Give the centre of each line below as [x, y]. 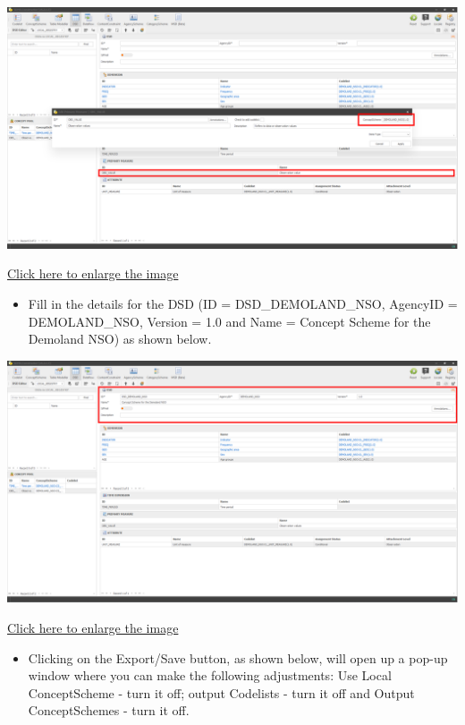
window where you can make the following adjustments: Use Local [210, 675]
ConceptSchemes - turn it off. [109, 710]
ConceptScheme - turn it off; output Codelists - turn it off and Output [221, 692]
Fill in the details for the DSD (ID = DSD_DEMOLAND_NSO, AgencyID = [243, 303]
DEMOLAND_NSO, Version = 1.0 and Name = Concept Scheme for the [229, 321]
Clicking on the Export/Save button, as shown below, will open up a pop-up [238, 657]
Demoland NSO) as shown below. [120, 339]
